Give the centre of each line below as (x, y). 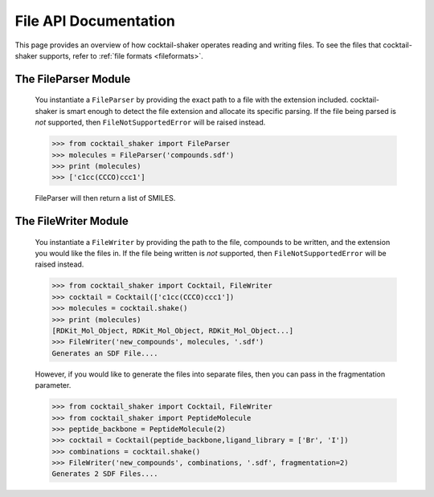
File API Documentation (95, 21)
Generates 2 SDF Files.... (105, 474)
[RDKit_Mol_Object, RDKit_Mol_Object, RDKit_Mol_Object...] (173, 330)
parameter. (53, 385)
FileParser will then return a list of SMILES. (105, 198)
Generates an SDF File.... (105, 353)
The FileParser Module (73, 79)
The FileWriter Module (72, 221)
